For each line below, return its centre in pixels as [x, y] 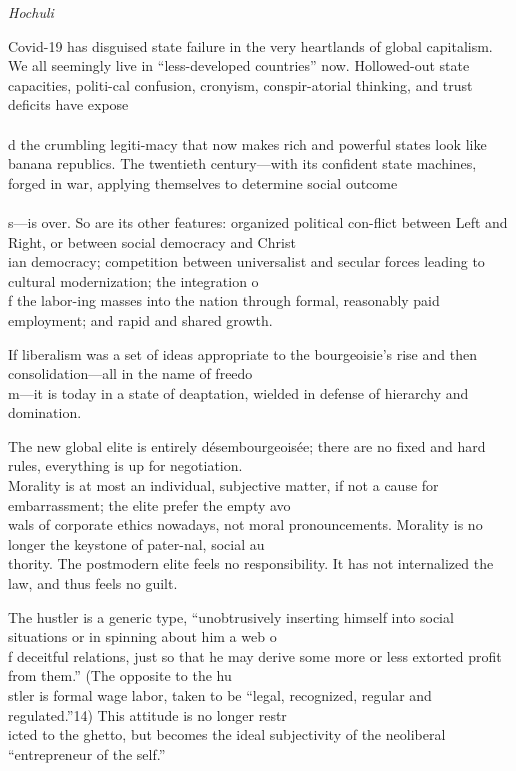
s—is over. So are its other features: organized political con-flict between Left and [258, 221]
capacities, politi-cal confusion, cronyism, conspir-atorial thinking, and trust [240, 84]
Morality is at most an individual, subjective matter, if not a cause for [223, 485]
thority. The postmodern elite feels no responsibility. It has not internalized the [251, 563]
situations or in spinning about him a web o [142, 636]
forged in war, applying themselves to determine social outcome [203, 182]
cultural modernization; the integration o [133, 280]
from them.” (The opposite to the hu [120, 675]
